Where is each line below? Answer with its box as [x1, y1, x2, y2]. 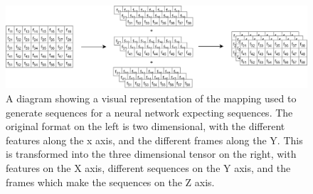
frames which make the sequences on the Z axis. [6, 174, 215, 189]
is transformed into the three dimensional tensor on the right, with [6, 146, 297, 161]
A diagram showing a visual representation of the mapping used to [6, 90, 297, 105]
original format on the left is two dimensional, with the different [6, 119, 285, 134]
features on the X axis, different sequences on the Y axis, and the [6, 160, 291, 175]
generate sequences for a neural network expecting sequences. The [6, 104, 293, 119]
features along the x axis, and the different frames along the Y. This [6, 132, 303, 147]
